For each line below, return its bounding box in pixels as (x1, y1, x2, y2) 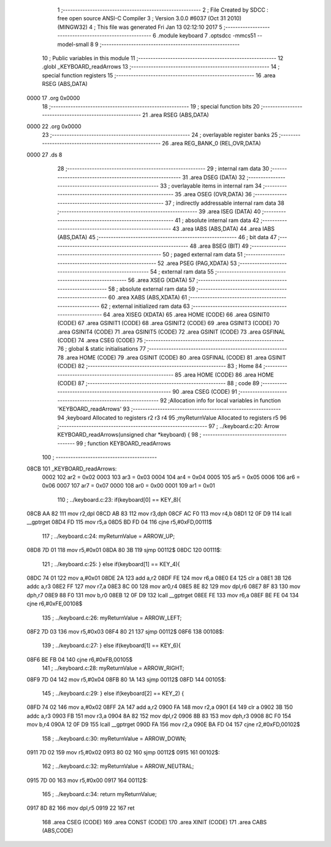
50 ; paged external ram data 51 (162, 251, 243, 258)
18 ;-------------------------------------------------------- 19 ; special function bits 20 (42, 102, 260, 110)
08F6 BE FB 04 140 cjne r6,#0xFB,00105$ (26, 656, 133, 663)
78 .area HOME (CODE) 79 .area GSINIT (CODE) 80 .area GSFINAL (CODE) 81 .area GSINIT (57, 353, 286, 361)
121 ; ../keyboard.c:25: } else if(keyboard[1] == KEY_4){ (42, 560, 180, 567)
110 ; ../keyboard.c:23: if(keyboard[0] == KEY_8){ (57, 496, 181, 503)
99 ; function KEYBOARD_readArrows (76, 439, 171, 447)
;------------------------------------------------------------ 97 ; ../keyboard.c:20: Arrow (57, 422, 280, 429)
